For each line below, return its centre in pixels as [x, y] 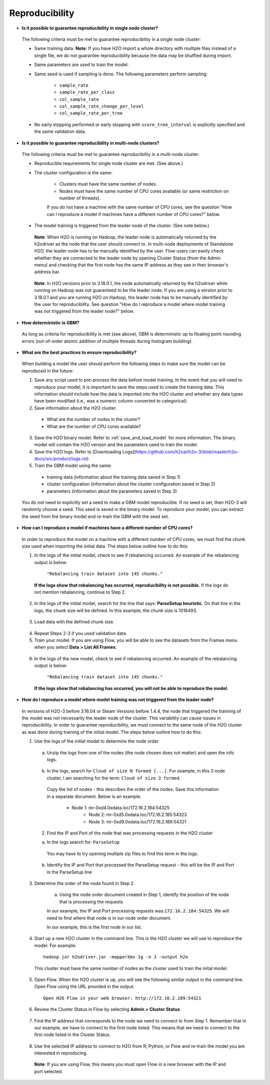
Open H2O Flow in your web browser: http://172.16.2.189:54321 [122, 998]
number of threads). [80, 198]
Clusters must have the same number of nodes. [108, 184]
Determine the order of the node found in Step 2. [84, 883]
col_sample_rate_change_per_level [101, 106]
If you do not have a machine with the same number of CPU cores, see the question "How [139, 207]
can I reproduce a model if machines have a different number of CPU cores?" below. [133, 214]
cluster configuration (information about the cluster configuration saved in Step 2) [131, 484]
